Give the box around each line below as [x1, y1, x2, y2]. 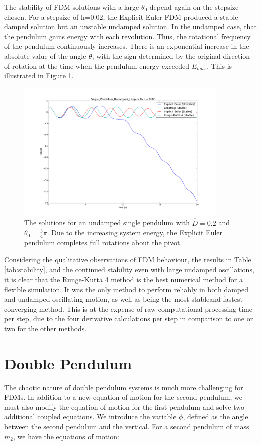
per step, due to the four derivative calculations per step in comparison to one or [4, 313, 253, 324]
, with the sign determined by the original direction [92, 50, 250, 61]
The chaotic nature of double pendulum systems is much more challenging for [4, 382, 243, 392]
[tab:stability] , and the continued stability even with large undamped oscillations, [4, 264, 254, 275]
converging [4, 303, 37, 314]
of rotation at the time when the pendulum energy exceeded [4, 60, 189, 71]
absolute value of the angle [4, 50, 86, 61]
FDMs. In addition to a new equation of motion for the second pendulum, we [4, 392, 242, 402]
